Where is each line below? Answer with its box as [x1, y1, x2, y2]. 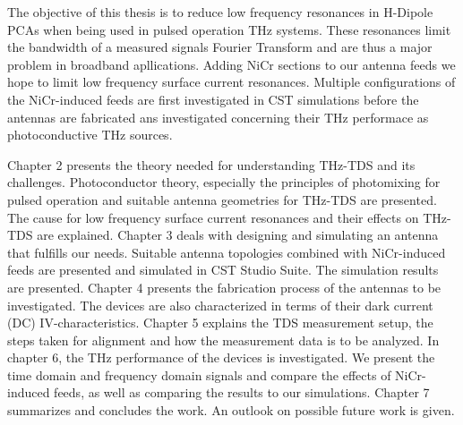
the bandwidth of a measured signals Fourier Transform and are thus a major [7, 38, 433, 56]
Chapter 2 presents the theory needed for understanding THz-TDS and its [7, 155, 416, 174]
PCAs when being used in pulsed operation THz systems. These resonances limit [7, 20, 451, 38]
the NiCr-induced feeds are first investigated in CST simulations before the [7, 89, 419, 108]
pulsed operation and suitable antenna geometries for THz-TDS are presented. [7, 190, 437, 208]
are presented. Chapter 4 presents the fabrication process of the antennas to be [7, 277, 442, 296]
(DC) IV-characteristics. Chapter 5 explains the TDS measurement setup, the [7, 313, 433, 332]
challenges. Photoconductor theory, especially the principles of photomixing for [7, 173, 441, 191]
